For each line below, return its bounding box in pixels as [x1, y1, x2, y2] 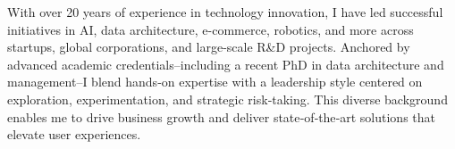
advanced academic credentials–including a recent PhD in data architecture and [7, 54, 444, 73]
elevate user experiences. [7, 125, 141, 144]
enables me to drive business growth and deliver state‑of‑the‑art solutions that [7, 107, 436, 126]
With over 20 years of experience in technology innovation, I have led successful [7, 3, 443, 21]
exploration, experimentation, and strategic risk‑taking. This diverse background [7, 89, 448, 108]
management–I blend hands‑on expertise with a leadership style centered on [7, 72, 423, 91]
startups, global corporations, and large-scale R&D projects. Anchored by [7, 37, 410, 56]
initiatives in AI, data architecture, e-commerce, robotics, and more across [7, 20, 414, 38]
